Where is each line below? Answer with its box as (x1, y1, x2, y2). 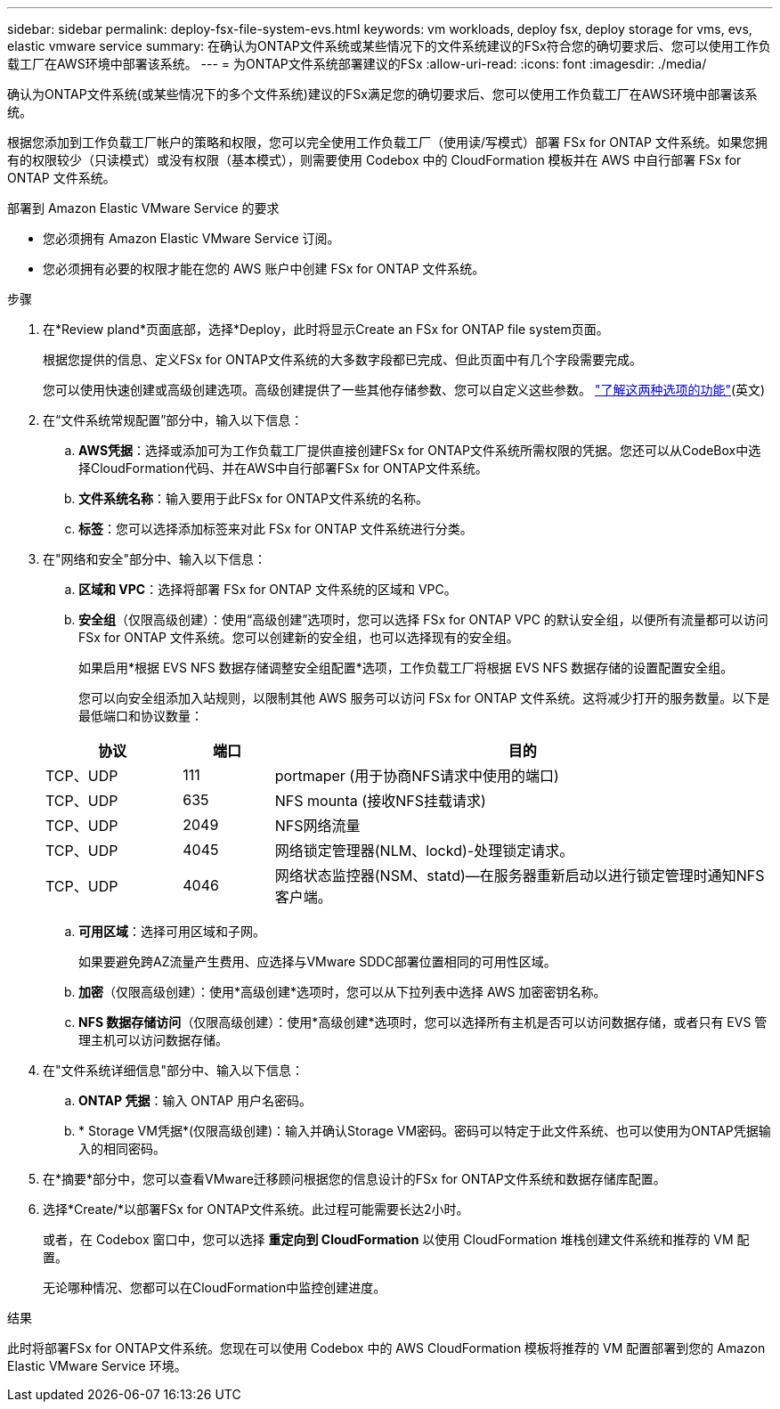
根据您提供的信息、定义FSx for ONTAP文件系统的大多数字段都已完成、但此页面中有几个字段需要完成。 (43, 352, 642, 367)
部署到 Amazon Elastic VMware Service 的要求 (7, 200, 280, 216)
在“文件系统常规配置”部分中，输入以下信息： (43, 412, 304, 428)
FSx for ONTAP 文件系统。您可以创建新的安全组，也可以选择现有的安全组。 (78, 630, 519, 645)
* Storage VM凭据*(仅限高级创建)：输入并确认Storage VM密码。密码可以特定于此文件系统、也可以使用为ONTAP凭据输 (78, 1123, 771, 1138)
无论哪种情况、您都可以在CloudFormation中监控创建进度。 (43, 1280, 386, 1295)
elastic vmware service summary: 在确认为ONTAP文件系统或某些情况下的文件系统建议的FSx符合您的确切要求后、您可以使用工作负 (7, 38, 771, 53)
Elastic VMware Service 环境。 (7, 1358, 187, 1373)
